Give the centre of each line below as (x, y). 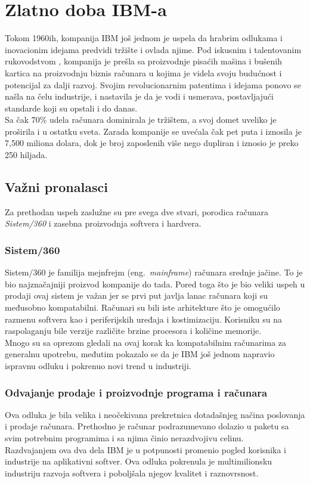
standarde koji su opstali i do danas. (71, 108)
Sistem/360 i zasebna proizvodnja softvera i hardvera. (103, 223)
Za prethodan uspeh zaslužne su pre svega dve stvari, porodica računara (137, 211)
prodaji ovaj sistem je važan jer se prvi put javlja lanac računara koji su (137, 295)
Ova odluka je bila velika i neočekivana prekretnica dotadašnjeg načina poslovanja (155, 414)
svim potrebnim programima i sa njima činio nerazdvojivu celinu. (124, 438)
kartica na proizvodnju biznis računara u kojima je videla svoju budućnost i (143, 72)
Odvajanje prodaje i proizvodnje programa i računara (136, 392)
